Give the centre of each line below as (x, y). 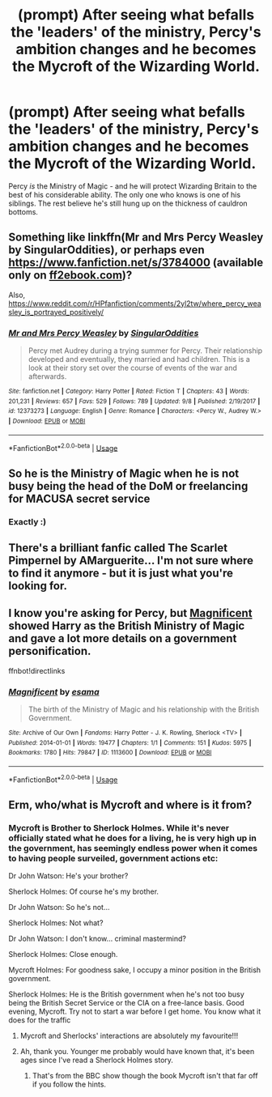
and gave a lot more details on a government (123, 638)
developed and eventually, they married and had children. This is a (139, 359)
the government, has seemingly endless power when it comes (133, 848)
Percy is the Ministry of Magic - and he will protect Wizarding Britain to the (133, 186)
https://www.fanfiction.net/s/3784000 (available (136, 263)
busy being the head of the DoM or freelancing (128, 486)
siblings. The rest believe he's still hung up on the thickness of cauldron (128, 203)
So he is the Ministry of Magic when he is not (124, 473)
